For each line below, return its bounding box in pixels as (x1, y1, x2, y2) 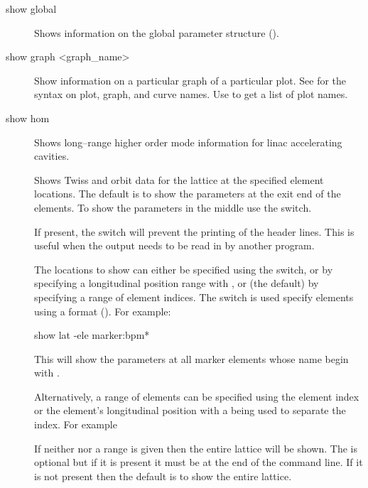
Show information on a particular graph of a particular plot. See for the (34, 72, 347, 87)
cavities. (34, 148, 70, 163)
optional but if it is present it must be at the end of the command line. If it (34, 455, 363, 470)
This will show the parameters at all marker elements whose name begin (34, 351, 349, 366)
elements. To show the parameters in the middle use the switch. (34, 200, 312, 215)
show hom (6, 110, 50, 125)
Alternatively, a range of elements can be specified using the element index (34, 389, 359, 403)
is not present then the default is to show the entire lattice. (34, 468, 292, 483)
